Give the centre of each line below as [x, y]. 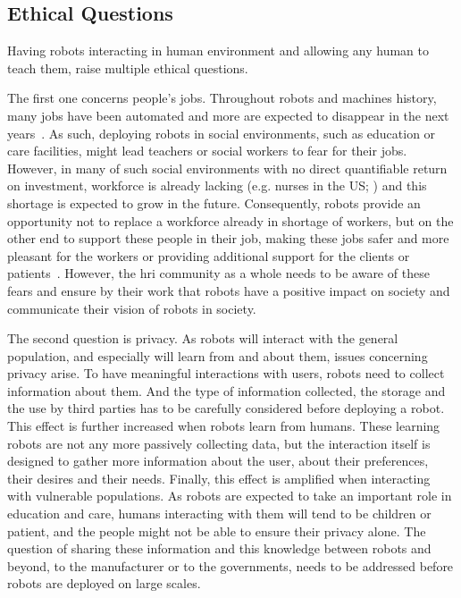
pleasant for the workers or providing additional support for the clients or [209, 255]
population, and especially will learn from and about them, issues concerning [218, 355]
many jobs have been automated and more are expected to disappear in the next [228, 115]
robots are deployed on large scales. [104, 583]
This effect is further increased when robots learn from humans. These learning [224, 426]
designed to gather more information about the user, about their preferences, [218, 461]
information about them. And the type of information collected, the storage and [226, 390]
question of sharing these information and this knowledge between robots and [219, 548]
